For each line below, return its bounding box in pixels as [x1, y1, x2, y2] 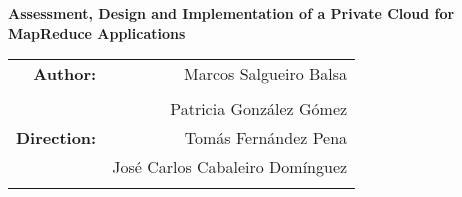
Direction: [16, 126, 97, 150]
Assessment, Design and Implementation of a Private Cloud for [8, 3, 455, 23]
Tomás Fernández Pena [184, 126, 348, 150]
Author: [33, 62, 97, 86]
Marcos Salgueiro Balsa [183, 62, 348, 86]
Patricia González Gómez [170, 97, 348, 121]
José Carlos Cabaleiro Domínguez [112, 155, 348, 179]
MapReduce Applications [8, 22, 186, 43]
